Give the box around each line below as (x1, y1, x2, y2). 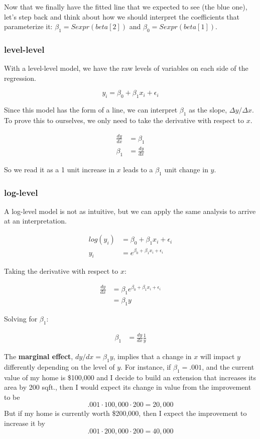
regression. (4, 72, 37, 83)
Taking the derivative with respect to (4, 266, 118, 276)
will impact (200, 351, 235, 362)
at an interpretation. (4, 215, 67, 226)
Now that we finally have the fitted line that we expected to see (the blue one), (4, 2, 247, 12)
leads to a (123, 164, 153, 174)
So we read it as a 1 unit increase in (4, 164, 114, 174)
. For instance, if (120, 361, 171, 372)
